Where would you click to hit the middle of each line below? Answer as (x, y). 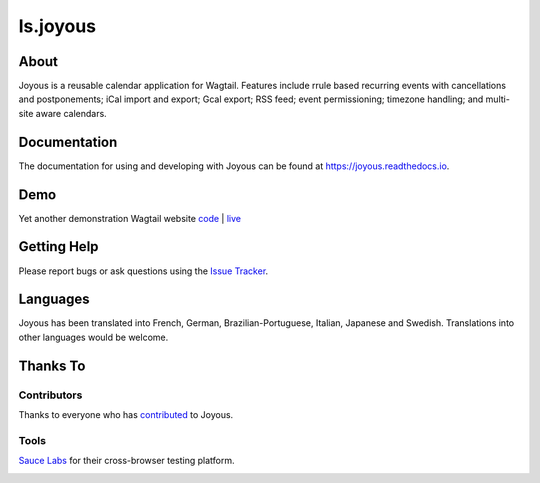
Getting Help (58, 246)
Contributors (50, 395)
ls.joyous (57, 26)
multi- (497, 99)
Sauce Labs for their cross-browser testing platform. (126, 461)
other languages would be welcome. (93, 337)
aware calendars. (71, 113)
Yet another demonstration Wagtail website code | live (130, 218)
